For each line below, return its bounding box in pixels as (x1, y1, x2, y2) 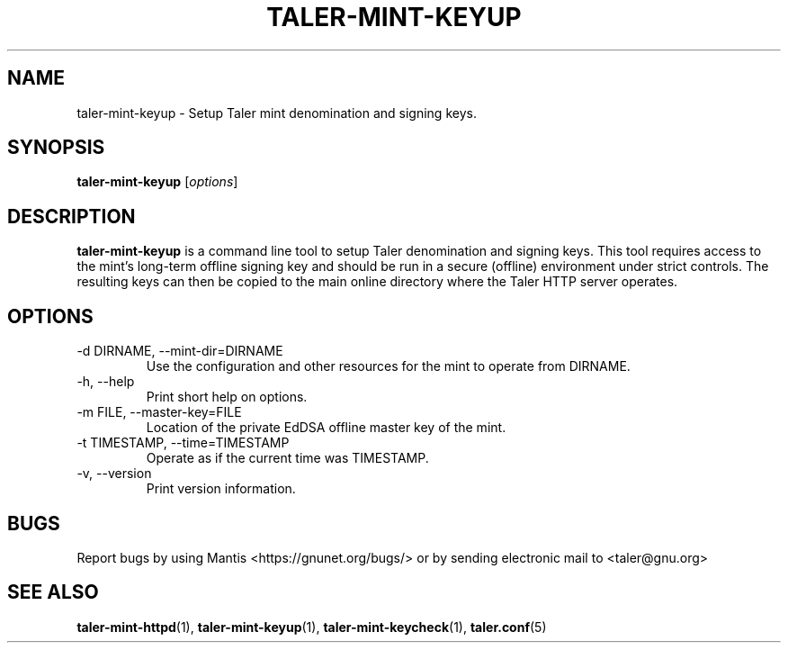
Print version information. (146, 481, 296, 497)
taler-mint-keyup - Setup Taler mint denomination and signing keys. (76, 104, 477, 121)
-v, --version (76, 465, 152, 482)
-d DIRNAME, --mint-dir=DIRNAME (76, 343, 283, 359)
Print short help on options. (146, 389, 308, 405)
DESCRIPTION (7, 204, 136, 228)
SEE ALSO (7, 581, 99, 604)
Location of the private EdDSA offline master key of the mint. (146, 420, 506, 436)
